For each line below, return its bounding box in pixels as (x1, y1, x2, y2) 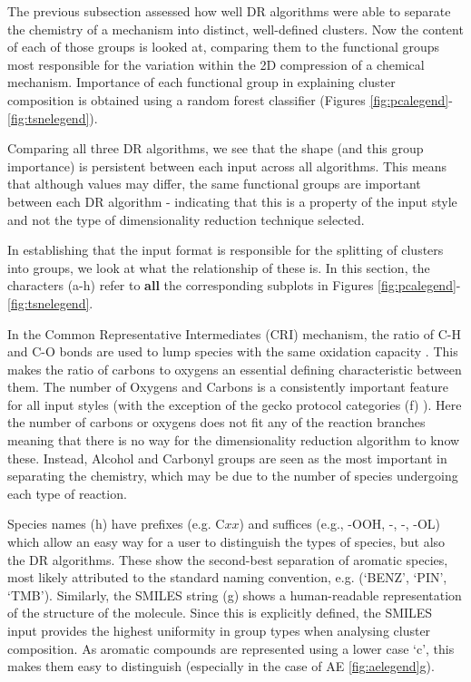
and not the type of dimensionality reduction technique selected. (7, 209, 365, 229)
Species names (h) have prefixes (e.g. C (7, 514, 225, 533)
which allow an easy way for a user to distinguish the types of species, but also (7, 532, 446, 551)
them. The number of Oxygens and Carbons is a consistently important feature (7, 377, 448, 396)
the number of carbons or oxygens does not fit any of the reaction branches (7, 413, 426, 432)
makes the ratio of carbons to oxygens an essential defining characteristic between (7, 359, 462, 378)
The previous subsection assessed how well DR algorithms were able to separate (7, 2, 451, 20)
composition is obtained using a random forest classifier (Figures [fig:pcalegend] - (7, 90, 453, 109)
